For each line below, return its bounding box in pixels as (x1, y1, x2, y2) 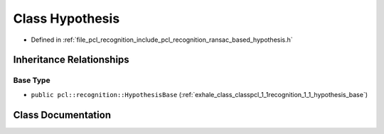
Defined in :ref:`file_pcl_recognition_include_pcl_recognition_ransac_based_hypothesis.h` (31, 35, 293, 44)
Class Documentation (13, 108, 112, 121)
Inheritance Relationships (13, 54, 129, 66)
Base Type (13, 75, 50, 85)
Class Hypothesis (13, 11, 120, 26)
